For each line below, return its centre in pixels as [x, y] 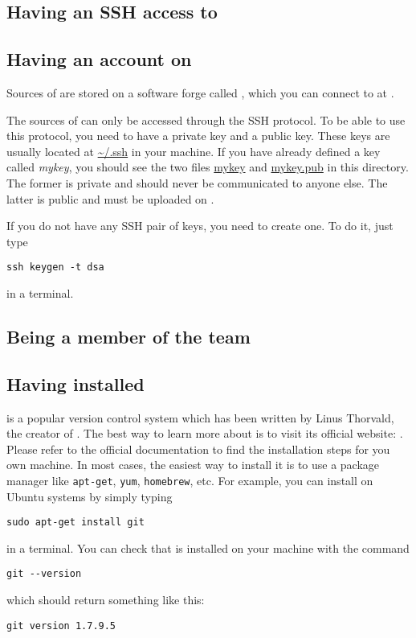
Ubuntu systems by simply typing [90, 496]
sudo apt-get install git [75, 523]
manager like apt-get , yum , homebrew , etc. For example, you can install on [190, 480]
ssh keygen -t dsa [55, 268]
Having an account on [99, 59]
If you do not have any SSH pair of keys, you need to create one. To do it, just [200, 226]
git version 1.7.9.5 [61, 626]
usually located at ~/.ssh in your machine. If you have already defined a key [194, 151]
